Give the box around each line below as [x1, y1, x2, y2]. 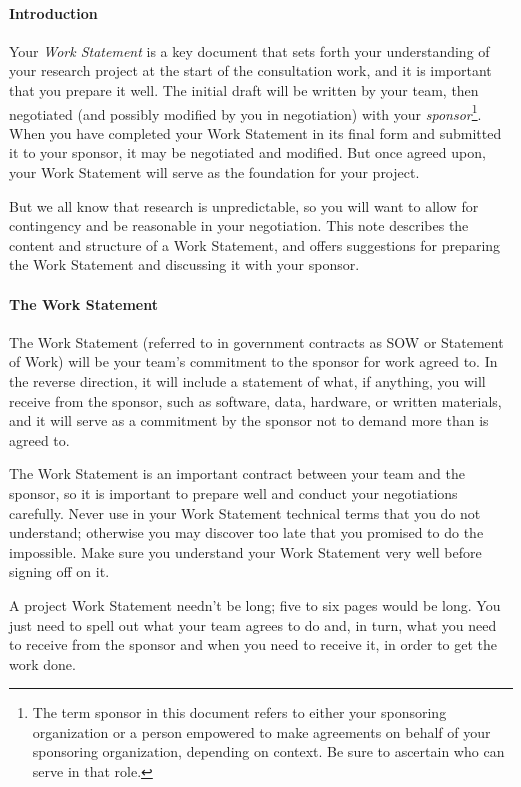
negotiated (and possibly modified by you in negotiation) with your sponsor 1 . [9, 100, 482, 124]
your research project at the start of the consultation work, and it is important [9, 60, 492, 81]
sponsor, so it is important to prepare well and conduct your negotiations [9, 482, 458, 503]
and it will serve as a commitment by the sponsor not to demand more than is [9, 410, 489, 431]
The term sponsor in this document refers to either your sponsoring [32, 702, 447, 723]
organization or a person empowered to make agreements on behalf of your [32, 721, 491, 742]
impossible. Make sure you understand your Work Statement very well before [9, 541, 482, 562]
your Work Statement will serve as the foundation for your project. [9, 162, 420, 183]
